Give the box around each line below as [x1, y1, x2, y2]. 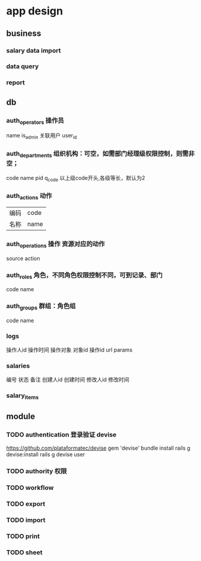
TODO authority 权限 [6, 467, 67, 476]
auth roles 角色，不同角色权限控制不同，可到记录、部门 [6, 271, 163, 280]
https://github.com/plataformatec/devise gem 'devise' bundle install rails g [6, 444, 191, 452]
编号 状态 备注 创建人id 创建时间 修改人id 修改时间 [6, 376, 130, 383]
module [6, 411, 35, 421]
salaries [6, 361, 30, 370]
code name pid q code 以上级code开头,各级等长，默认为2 [6, 174, 145, 183]
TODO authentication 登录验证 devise [6, 430, 117, 439]
